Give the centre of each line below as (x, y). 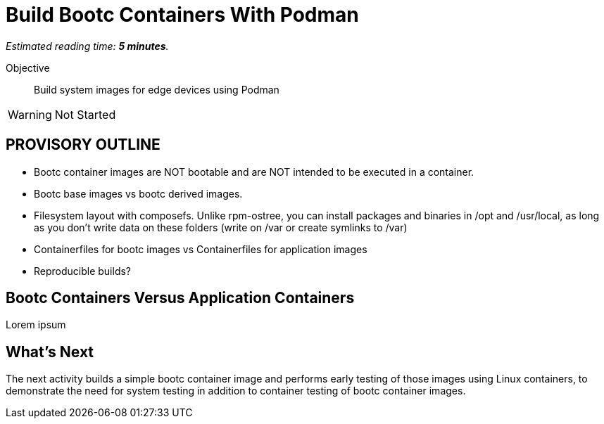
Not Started (85, 114)
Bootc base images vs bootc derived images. (138, 193)
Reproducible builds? (83, 271)
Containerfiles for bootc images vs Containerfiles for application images (201, 249)
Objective (28, 68)
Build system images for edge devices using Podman (157, 89)
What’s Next (50, 352)
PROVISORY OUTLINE (83, 145)
